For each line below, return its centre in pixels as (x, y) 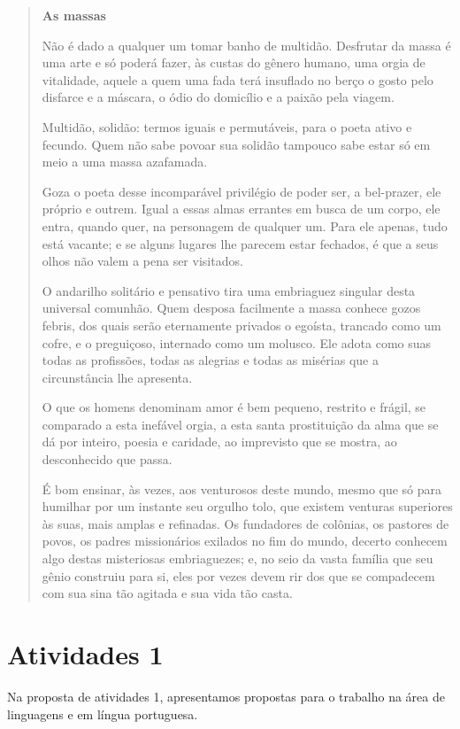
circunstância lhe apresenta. (117, 377)
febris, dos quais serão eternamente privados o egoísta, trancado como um (241, 325)
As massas (74, 15)
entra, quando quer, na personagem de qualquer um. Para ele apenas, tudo (245, 225)
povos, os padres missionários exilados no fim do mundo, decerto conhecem (245, 541)
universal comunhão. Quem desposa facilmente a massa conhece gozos (231, 308)
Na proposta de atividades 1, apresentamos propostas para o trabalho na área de (226, 696)
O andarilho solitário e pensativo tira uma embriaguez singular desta (229, 290)
